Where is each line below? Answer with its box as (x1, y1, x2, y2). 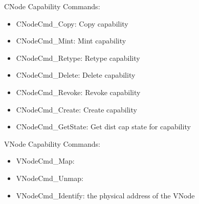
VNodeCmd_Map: (16, 155, 75, 166)
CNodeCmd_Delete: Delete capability (16, 70, 136, 80)
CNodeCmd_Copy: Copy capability (16, 18, 128, 29)
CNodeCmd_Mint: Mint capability (16, 35, 126, 46)
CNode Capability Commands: (4, 1, 100, 11)
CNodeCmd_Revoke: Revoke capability (16, 86, 141, 97)
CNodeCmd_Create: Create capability (16, 104, 137, 115)
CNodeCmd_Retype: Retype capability (16, 52, 140, 63)
